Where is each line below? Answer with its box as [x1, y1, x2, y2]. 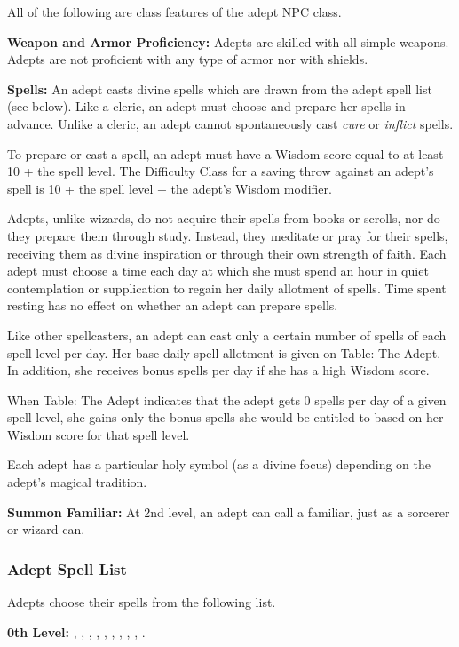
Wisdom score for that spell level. [7, 425, 190, 443]
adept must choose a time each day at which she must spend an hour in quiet [7, 261, 429, 280]
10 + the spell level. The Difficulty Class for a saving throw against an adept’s [7, 162, 434, 180]
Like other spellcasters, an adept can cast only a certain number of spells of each [7, 325, 447, 344]
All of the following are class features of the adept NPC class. [7, 3, 342, 20]
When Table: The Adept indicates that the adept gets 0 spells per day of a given [7, 390, 447, 409]
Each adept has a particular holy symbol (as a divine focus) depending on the [7, 455, 431, 474]
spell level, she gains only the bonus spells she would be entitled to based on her [7, 408, 444, 427]
